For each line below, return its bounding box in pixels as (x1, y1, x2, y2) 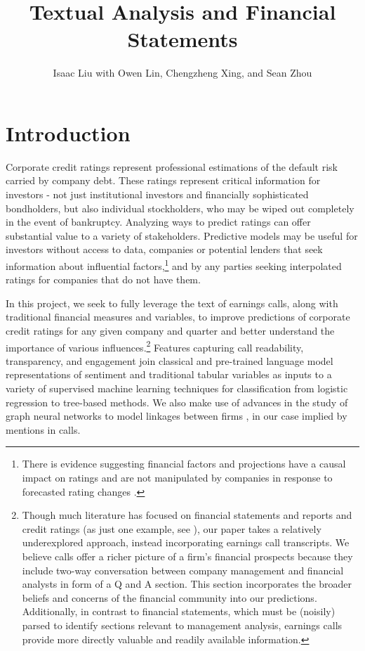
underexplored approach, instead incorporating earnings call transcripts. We (22, 535, 350, 550)
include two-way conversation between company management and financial (22, 562, 344, 577)
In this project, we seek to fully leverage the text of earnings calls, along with (6, 295, 338, 310)
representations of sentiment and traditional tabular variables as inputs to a (6, 367, 332, 382)
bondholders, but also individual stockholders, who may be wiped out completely (6, 200, 354, 215)
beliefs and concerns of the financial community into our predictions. (22, 590, 317, 605)
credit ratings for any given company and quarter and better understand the (6, 323, 335, 338)
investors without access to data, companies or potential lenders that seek (6, 242, 323, 257)
